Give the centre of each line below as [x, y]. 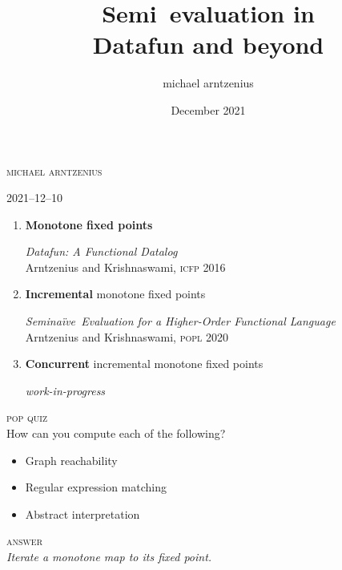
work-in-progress [65, 390]
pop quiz [27, 417]
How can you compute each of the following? [116, 433]
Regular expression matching [96, 487]
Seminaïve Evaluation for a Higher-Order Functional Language [180, 321]
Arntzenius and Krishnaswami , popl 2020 [127, 336]
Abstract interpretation [82, 513]
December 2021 [208, 109]
